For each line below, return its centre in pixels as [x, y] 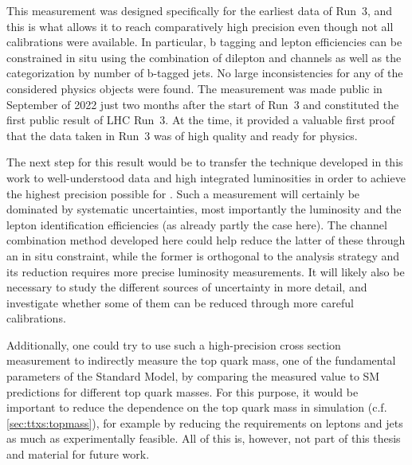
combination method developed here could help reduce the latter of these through [206, 240]
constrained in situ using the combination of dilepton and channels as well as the [204, 57]
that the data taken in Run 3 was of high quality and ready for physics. [182, 135]
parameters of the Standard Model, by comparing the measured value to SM [193, 376]
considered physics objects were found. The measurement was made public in [194, 88]
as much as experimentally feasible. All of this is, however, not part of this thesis [204, 438]
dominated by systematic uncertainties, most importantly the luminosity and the [204, 209]
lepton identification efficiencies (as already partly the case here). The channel [197, 224]
